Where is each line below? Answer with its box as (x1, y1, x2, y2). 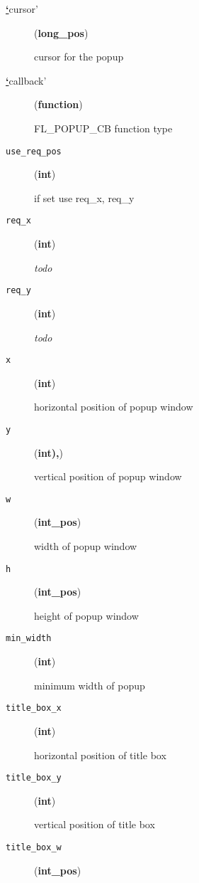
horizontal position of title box (34, 747, 166, 762)
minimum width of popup (34, 677, 145, 692)
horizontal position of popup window (34, 399, 193, 414)
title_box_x (6, 703, 62, 714)
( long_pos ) (34, 25, 89, 40)
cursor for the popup (34, 49, 124, 64)
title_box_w (6, 842, 62, 852)
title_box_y (6, 773, 62, 783)
